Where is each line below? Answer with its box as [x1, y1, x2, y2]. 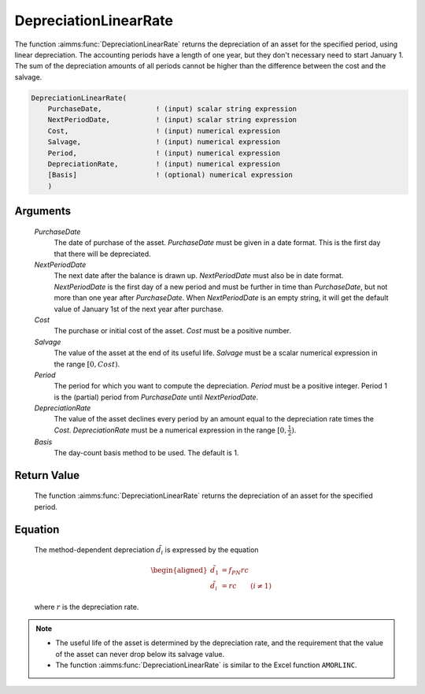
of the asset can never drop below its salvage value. [55, 649, 225, 659]
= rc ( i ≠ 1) [221, 581, 272, 591]
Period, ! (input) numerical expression [47, 148, 281, 158]
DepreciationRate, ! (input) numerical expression [47, 160, 281, 169]
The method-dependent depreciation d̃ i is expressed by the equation [34, 545, 259, 556]
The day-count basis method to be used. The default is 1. [54, 447, 239, 457]
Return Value [14, 469, 80, 482]
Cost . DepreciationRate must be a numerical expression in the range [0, [54, 425, 287, 435]
